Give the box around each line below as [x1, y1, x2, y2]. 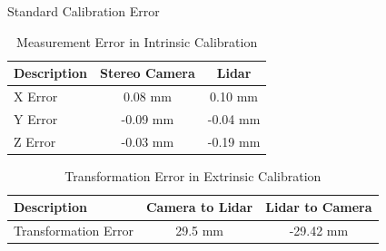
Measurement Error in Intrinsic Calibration [16, 32, 258, 51]
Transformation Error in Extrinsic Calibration [64, 166, 322, 185]
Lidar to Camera [265, 198, 372, 217]
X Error [14, 87, 58, 106]
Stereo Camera [100, 63, 195, 82]
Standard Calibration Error [7, 2, 160, 20]
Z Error [14, 131, 56, 150]
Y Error [14, 109, 58, 128]
